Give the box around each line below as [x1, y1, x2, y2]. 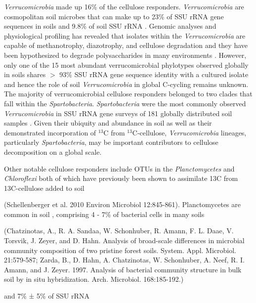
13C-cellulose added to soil [4, 182, 85, 193]
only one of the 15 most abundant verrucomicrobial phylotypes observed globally [4, 59, 249, 70]
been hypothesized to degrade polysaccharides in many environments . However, [4, 49, 247, 60]
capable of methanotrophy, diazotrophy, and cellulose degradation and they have [4, 40, 248, 50]
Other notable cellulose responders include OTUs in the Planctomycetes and [4, 163, 235, 173]
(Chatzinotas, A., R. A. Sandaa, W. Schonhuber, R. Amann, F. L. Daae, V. [4, 225, 234, 236]
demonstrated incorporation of [4, 127, 96, 137]
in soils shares [4, 69, 46, 80]
